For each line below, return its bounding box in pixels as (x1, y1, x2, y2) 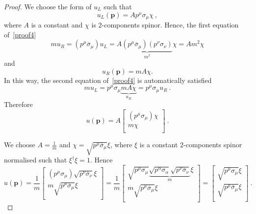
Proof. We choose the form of (4, 1, 92, 11)
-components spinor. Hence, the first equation (102, 20, 239, 30)
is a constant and (31, 20, 83, 30)
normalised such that (4, 155, 67, 165)
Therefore (4, 99, 33, 109)
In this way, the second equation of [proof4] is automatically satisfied (4, 75, 212, 85)
